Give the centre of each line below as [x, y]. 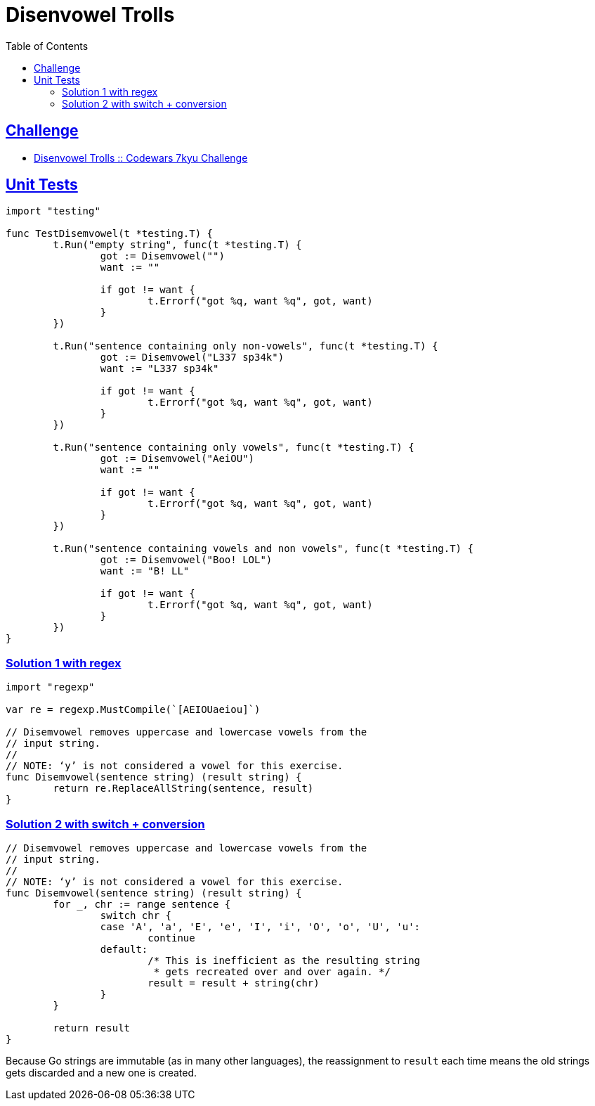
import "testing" [53, 211]
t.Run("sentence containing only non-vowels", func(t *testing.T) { [246, 346]
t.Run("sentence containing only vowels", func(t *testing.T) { [234, 448]
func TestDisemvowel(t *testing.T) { [110, 234]
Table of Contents [47, 46]
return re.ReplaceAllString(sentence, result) [183, 789]
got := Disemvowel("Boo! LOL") [186, 560]
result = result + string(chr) [234, 983]
